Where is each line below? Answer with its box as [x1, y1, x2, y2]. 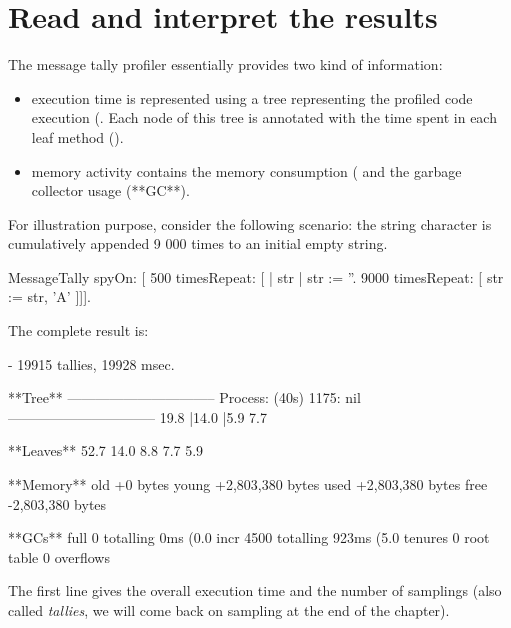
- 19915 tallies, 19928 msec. [8, 353, 175, 374]
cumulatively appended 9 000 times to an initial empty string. [8, 233, 388, 254]
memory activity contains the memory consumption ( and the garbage [31, 160, 462, 181]
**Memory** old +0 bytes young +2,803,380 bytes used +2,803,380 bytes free [8, 474, 488, 495]
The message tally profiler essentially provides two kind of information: [8, 54, 443, 75]
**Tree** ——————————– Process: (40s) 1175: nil [8, 387, 361, 408]
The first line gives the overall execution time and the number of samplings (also [8, 580, 502, 601]
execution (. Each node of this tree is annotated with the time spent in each [31, 107, 497, 128]
